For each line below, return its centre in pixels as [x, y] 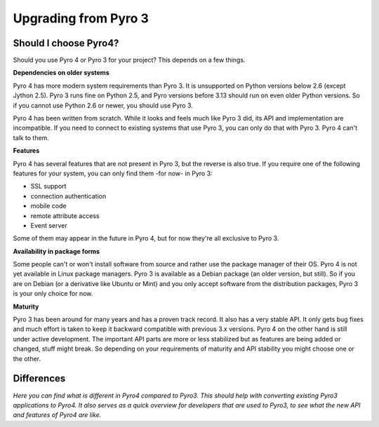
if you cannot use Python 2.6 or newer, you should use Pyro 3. [103, 105]
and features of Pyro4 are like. [57, 415]
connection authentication [68, 196]
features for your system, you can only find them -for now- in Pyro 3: [113, 173]
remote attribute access [65, 216]
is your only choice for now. [53, 294]
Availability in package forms [56, 251]
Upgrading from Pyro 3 [81, 18]
